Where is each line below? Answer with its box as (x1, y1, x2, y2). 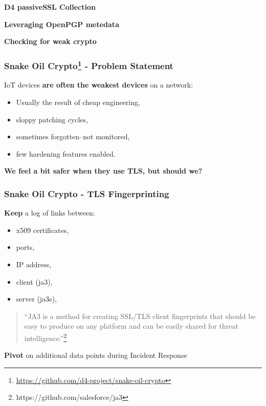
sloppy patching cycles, (16, 114, 88, 124)
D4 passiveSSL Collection (4, 2, 96, 12)
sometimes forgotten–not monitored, (16, 131, 130, 142)
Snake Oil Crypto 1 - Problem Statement (4, 58, 173, 72)
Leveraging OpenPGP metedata (4, 18, 119, 29)
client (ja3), (16, 276, 53, 287)
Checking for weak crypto (4, 36, 97, 47)
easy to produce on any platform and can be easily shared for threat (24, 320, 238, 331)
